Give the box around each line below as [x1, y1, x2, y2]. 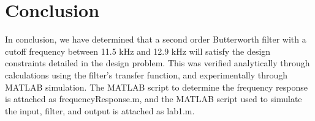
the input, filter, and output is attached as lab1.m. [5, 104, 195, 117]
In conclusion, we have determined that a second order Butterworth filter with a [5, 33, 306, 46]
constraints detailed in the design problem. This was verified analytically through [5, 57, 310, 69]
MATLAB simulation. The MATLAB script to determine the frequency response [5, 80, 308, 93]
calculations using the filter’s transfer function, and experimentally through [5, 68, 288, 81]
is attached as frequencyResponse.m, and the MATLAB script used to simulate [5, 92, 302, 105]
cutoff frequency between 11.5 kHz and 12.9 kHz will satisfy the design [5, 44, 271, 57]
